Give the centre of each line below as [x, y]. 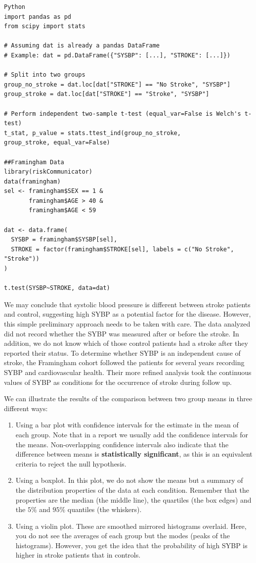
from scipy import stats [45, 26]
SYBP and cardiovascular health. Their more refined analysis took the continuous [128, 372]
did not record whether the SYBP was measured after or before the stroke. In [122, 333]
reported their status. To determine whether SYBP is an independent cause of [122, 352]
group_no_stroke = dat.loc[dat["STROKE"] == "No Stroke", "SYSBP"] [117, 84]
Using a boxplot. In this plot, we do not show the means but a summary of [129, 480]
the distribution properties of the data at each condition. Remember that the [132, 490]
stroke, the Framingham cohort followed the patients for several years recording [124, 362]
